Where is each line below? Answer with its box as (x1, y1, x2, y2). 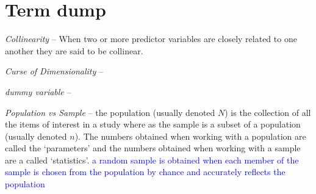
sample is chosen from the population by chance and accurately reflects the (5, 165, 285, 178)
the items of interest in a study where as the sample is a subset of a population (5, 118, 301, 131)
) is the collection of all (224, 106, 311, 118)
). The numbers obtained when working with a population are (74, 129, 306, 142)
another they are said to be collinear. (5, 44, 143, 57)
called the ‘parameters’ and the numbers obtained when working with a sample (5, 142, 301, 154)
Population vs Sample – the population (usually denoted (5, 106, 215, 118)
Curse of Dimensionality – (5, 65, 103, 77)
